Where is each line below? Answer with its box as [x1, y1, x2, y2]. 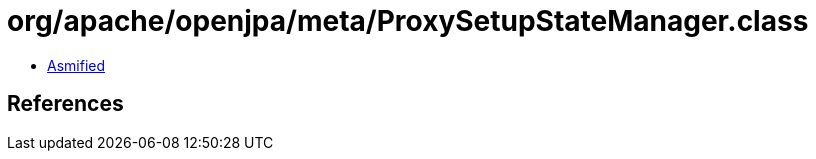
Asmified [47, 56, 106, 74]
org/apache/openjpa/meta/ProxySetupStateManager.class [7, 4, 809, 38]
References [7, 91, 124, 117]
